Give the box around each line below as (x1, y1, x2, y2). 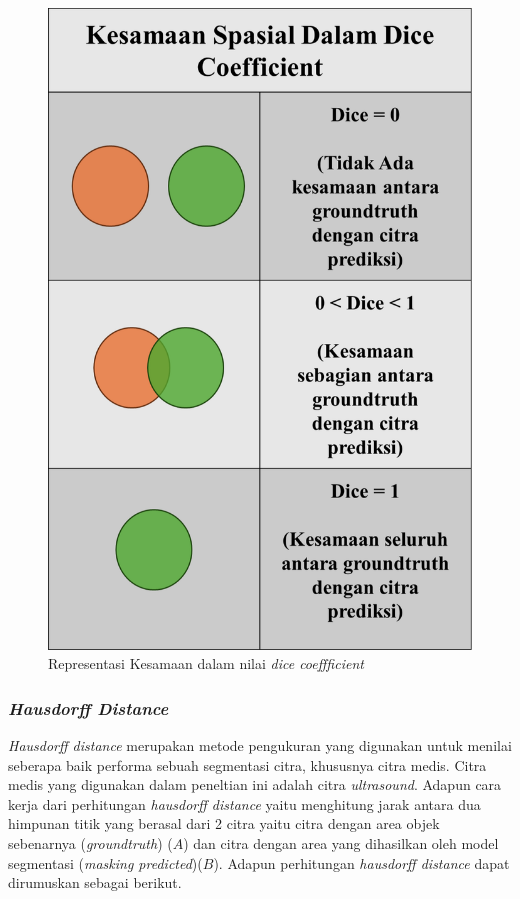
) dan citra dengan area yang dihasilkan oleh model (183, 833, 499, 854)
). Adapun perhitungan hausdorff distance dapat (213, 852, 510, 873)
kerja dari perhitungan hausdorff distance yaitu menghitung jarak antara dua (8, 793, 481, 814)
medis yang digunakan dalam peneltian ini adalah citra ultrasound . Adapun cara (8, 774, 502, 795)
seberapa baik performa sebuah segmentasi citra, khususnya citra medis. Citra (8, 754, 487, 775)
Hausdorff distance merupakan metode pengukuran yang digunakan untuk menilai (8, 735, 512, 756)
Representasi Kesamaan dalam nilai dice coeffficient (48, 653, 364, 674)
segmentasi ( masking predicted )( (8, 852, 203, 873)
